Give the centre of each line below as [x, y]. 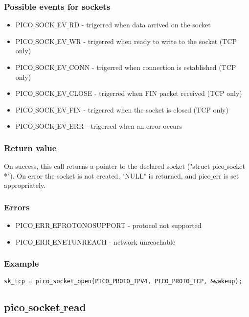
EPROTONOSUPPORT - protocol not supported [127, 225]
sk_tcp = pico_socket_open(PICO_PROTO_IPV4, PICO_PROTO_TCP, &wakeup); [123, 281]
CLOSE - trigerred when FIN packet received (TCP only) [156, 93]
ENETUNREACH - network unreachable [114, 241]
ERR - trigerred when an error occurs [125, 126]
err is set [226, 175]
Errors [17, 207]
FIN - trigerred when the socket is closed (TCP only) [149, 109]
